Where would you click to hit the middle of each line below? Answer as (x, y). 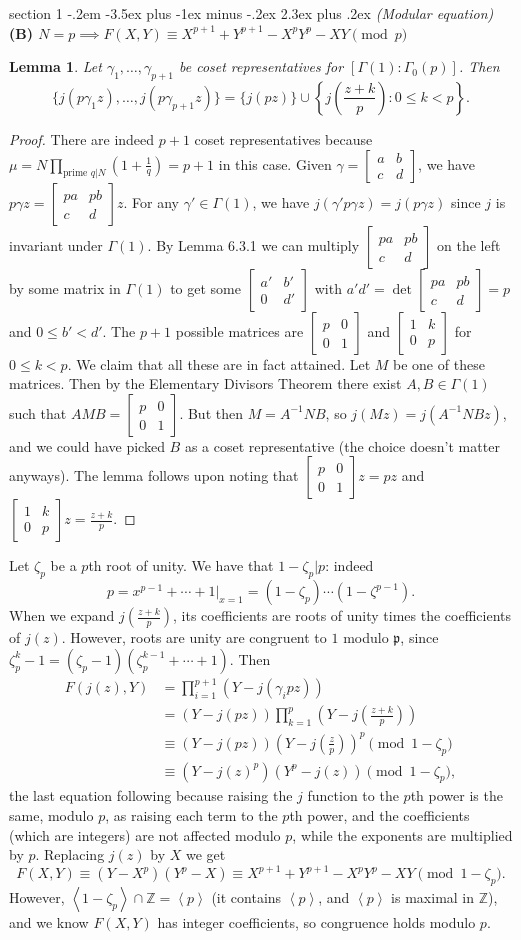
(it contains (246, 897)
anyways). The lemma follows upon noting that (154, 475)
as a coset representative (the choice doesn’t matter (342, 445)
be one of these (439, 363)
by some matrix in (65, 287)
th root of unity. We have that (181, 565)
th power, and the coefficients (379, 815)
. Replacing (70, 854)
